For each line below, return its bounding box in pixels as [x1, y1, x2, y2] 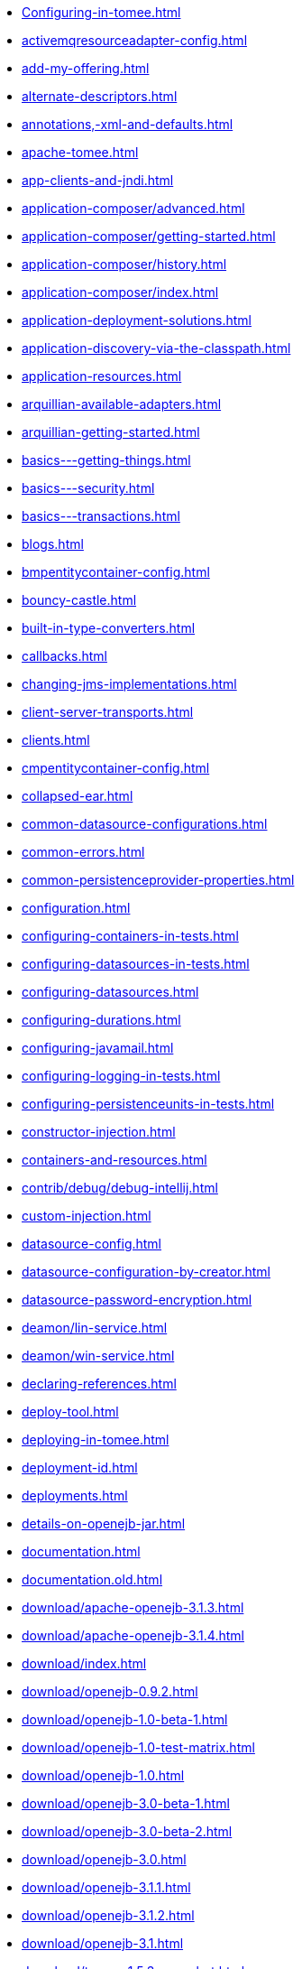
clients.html [22, 732, 90, 748]
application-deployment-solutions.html [22, 312, 252, 328]
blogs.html [22, 536, 84, 552]
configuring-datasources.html [22, 984, 199, 999]
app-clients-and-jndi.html [22, 172, 174, 188]
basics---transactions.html [22, 508, 180, 524]
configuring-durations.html [22, 1012, 181, 1027]
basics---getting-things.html [22, 452, 191, 468]
